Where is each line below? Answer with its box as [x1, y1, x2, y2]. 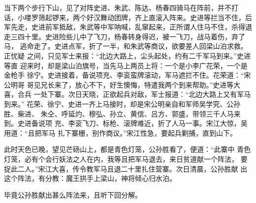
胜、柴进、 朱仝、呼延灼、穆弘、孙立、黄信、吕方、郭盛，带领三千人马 [4, 108, 234, 118]
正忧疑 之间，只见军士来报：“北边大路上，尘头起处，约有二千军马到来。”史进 [4, 50, 251, 60]
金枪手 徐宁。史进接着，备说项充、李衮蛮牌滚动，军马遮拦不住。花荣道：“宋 [4, 70, 251, 80]
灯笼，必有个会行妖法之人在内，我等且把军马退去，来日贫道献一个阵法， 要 [4, 153, 248, 164]
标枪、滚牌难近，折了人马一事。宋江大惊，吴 [102, 118, 248, 128]
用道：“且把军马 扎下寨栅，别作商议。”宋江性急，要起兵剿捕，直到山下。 [4, 127, 237, 138]
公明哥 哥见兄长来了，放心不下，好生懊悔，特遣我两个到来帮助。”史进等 [4, 79, 234, 89]
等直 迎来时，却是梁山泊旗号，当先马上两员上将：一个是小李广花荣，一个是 [4, 60, 248, 70]
